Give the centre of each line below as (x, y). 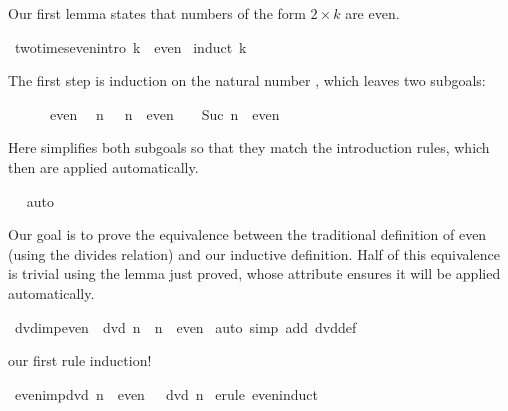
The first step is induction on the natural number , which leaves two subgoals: (247, 80)
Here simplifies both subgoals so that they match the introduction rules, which (249, 147)
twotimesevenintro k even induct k (130, 46)
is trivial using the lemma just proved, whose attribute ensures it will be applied (254, 273)
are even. (372, 13)
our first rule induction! (80, 360)
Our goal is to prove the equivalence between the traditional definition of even (247, 234)
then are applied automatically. (103, 166)
